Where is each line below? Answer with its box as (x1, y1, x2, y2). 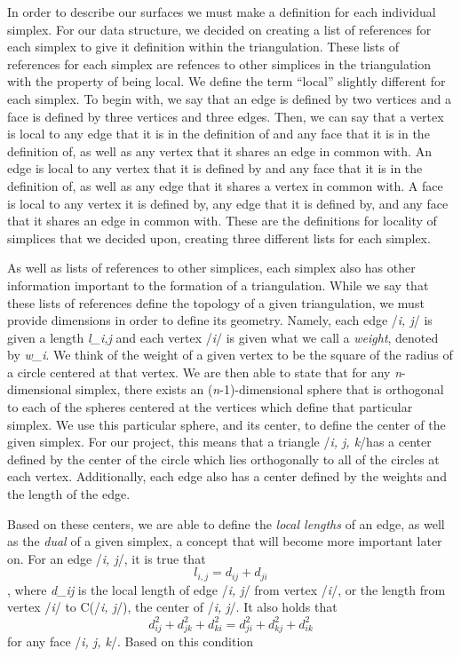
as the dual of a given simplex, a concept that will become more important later (7, 532, 442, 550)
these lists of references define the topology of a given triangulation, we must (7, 293, 425, 312)
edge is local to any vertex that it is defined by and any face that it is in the (7, 159, 423, 178)
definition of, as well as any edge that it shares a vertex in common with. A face (7, 176, 443, 194)
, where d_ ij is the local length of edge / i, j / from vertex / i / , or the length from (7, 580, 446, 598)
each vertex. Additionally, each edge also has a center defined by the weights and (7, 467, 447, 486)
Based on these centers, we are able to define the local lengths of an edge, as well (7, 514, 445, 533)
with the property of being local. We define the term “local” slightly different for (7, 72, 446, 91)
